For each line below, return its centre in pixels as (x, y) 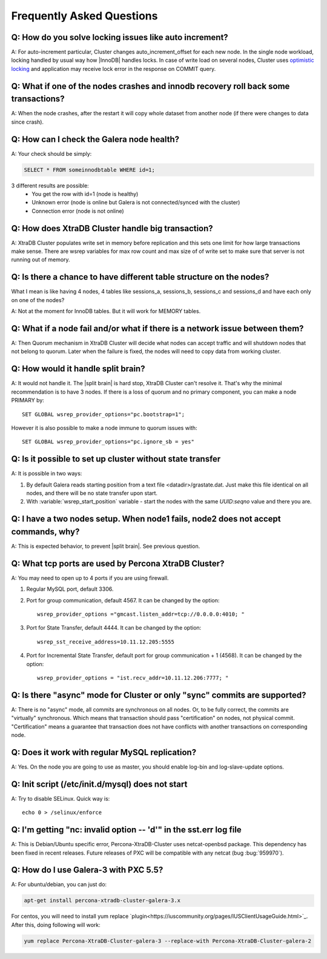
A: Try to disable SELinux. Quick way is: (61, 798)
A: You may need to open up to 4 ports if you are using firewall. (90, 578)
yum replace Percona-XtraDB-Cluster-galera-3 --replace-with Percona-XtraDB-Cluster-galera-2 (168, 941)
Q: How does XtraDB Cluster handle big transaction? (112, 228)
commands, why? (45, 532)
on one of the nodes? (38, 300)
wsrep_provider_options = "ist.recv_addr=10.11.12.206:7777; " (133, 678)
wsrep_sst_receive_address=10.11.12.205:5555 (106, 642)
